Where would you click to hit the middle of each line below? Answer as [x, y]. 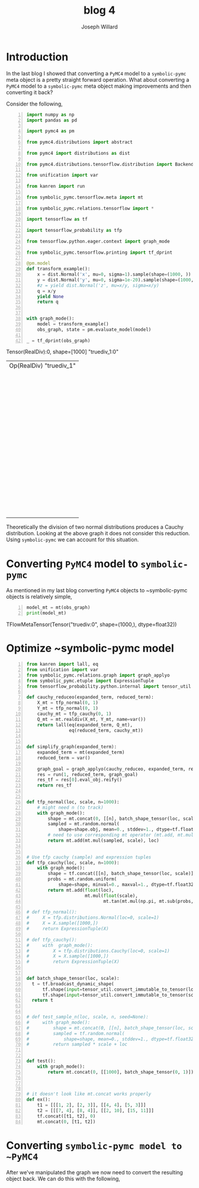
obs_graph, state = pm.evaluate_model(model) [94, 330]
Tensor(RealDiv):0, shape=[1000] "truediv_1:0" [62, 352]
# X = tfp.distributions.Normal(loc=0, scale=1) [93, 918]
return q [48, 302]
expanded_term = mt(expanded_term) [81, 753]
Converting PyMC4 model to [72, 563]
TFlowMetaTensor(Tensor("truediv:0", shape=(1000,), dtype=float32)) [92, 625]
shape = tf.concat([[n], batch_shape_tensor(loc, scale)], [122, 874]
